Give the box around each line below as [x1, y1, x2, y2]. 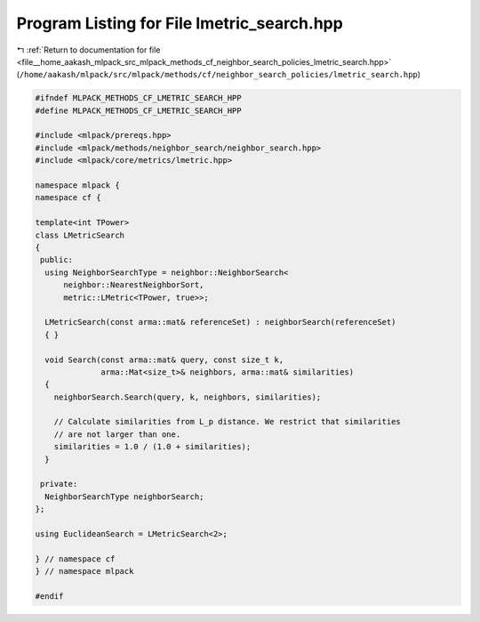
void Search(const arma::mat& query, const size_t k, [44, 354, 284, 365]
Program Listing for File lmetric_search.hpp [16, 13, 344, 33]
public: [40, 254, 74, 265]
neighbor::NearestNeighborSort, [63, 280, 204, 290]
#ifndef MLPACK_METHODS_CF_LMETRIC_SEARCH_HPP [35, 93, 242, 103]
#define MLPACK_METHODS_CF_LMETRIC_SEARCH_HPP [35, 105, 242, 116]
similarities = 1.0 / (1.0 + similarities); [53, 441, 252, 452]
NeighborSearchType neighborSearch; [44, 491, 204, 502]
